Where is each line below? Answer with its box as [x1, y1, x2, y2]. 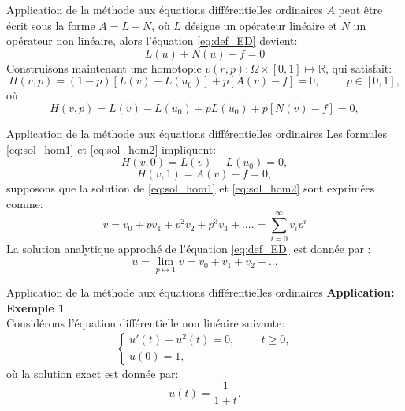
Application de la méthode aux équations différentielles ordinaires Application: [6, 284, 395, 301]
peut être [338, 2, 383, 17]
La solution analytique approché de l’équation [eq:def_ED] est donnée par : [6, 241, 371, 257]
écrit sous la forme [6, 17, 95, 33]
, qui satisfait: [325, 59, 392, 76]
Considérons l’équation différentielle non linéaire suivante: [6, 315, 285, 331]
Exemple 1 [6, 299, 65, 316]
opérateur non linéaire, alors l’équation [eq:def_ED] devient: [6, 32, 298, 49]
